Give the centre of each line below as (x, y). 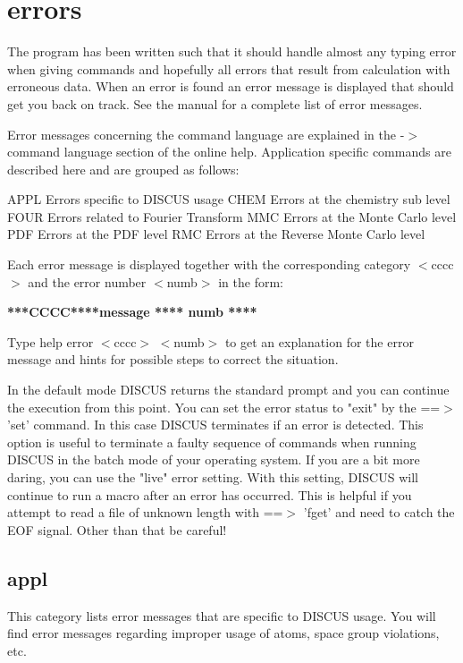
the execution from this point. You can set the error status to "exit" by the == (224, 407)
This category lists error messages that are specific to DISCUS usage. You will (222, 615)
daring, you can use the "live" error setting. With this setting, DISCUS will (213, 477)
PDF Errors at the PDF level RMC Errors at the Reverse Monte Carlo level (216, 234)
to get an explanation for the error (319, 341)
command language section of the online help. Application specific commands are (229, 152)
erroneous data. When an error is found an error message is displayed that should (231, 86)
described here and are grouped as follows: (123, 169)
